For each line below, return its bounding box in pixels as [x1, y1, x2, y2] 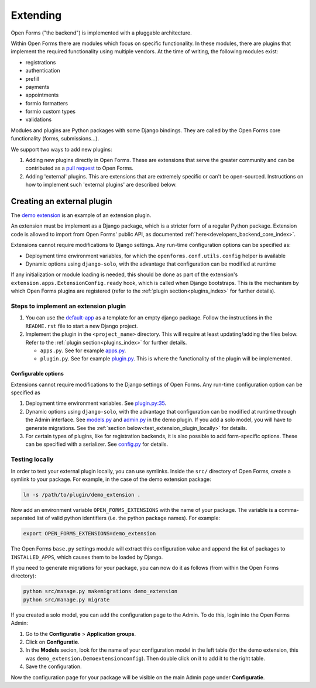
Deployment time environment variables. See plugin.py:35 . [25, 400, 167, 407]
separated [11, 515, 36, 522]
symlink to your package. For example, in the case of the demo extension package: [11, 476, 212, 483]
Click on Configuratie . [25, 638, 80, 645]
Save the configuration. [25, 663, 82, 670]
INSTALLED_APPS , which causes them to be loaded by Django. [11, 553, 163, 560]
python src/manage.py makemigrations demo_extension [23, 588, 178, 595]
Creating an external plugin [11, 197, 112, 206]
